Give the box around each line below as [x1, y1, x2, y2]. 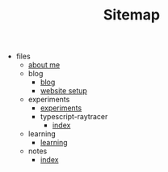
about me [27, 60, 61, 70]
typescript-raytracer [40, 112, 108, 122]
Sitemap [103, 6, 161, 24]
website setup [40, 86, 87, 96]
